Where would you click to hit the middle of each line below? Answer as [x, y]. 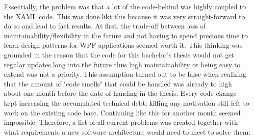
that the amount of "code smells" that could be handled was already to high [118, 83]
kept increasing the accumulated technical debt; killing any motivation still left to [127, 102]
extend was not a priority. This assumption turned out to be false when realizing [125, 74]
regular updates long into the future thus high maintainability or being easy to [122, 64]
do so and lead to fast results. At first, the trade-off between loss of [105, 26]
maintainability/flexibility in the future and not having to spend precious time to [126, 35]
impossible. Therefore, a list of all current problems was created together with [121, 122]
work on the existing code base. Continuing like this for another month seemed [122, 112]
